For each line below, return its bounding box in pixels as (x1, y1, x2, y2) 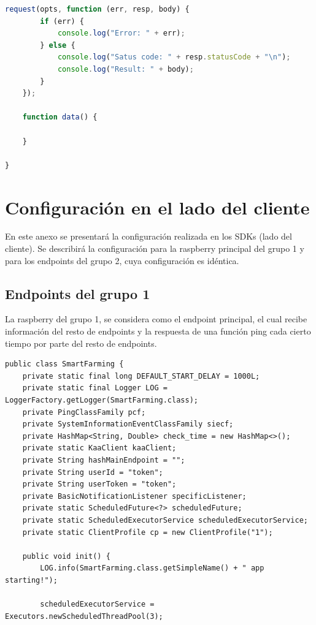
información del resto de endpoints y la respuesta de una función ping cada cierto (5, 325, 311, 338)
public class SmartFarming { (5, 360, 124, 369)
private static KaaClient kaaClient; (22, 444, 177, 453)
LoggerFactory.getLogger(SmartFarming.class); (5, 395, 198, 404)
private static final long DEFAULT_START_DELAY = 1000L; (22, 371, 260, 381)
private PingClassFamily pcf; (22, 407, 146, 417)
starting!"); (5, 575, 58, 585)
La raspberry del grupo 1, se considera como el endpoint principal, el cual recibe (5, 312, 307, 325)
